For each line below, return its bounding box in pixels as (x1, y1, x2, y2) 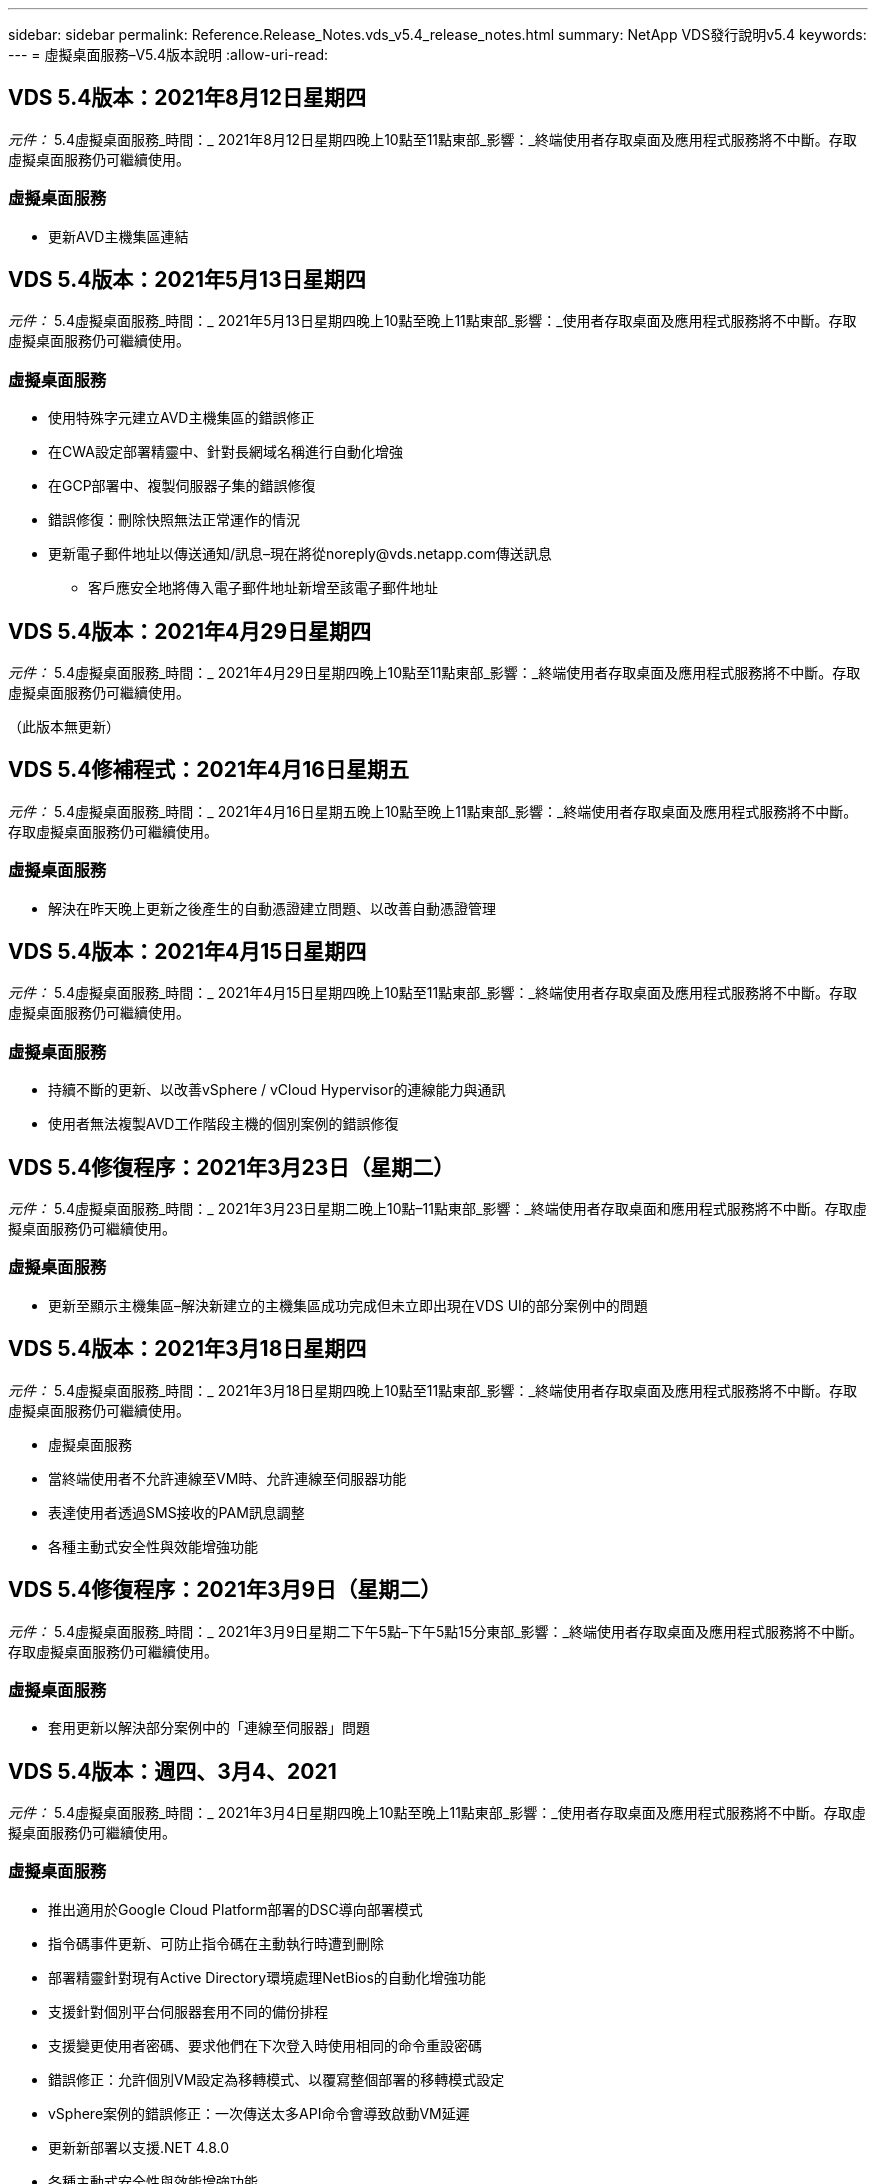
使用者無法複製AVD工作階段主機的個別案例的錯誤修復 (48, 1115, 399, 1133)
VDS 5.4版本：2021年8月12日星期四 (8, 85, 366, 111)
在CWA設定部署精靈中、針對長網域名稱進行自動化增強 (48, 443, 403, 461)
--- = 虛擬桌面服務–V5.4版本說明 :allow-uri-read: (8, 46, 329, 63)
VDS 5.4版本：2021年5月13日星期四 (8, 267, 366, 293)
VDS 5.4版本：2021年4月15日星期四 (8, 939, 367, 965)
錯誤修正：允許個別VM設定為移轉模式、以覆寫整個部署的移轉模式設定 (48, 2070, 505, 2088)
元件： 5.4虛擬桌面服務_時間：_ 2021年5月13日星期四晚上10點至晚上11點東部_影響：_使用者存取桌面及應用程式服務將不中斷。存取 (8, 312, 857, 330)
